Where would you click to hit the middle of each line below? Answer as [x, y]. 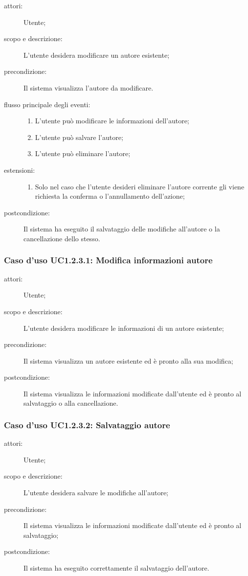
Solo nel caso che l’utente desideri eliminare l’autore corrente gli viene [140, 186]
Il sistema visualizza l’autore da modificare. [89, 87]
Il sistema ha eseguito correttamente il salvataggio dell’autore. [116, 568]
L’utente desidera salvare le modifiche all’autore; [96, 493]
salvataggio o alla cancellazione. [71, 403]
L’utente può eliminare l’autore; [83, 153]
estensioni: [20, 170]
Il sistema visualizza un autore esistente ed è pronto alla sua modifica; [128, 360]
